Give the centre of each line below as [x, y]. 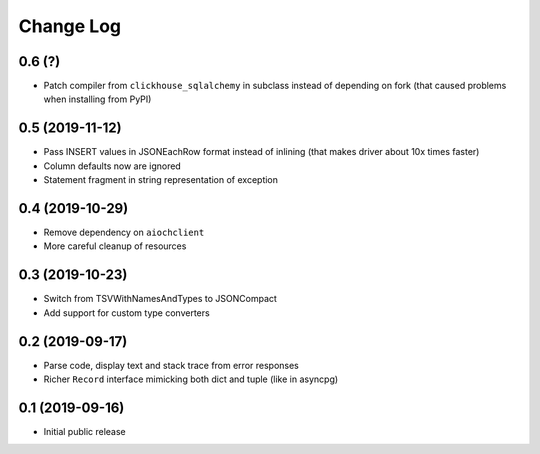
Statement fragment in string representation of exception [161, 180]
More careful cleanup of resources [115, 246]
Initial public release [85, 431]
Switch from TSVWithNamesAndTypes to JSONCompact [160, 299]
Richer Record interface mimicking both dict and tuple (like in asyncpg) [191, 379]
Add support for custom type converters [126, 312]
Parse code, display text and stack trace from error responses [171, 365]
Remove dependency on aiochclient [124, 232]
